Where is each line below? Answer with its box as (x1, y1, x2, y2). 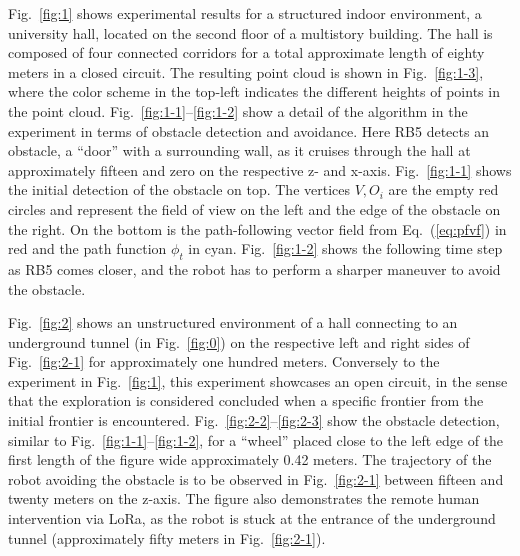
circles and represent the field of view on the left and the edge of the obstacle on (8, 198, 501, 219)
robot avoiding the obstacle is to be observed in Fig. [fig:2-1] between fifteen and (8, 468, 504, 489)
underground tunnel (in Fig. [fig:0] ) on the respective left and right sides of (8, 331, 470, 352)
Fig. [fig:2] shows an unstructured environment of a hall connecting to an (8, 312, 458, 333)
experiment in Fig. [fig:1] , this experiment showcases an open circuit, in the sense (8, 370, 508, 391)
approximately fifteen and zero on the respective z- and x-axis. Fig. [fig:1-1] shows (8, 159, 512, 180)
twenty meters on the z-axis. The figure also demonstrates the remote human (8, 488, 480, 509)
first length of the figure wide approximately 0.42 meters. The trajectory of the (8, 449, 492, 470)
